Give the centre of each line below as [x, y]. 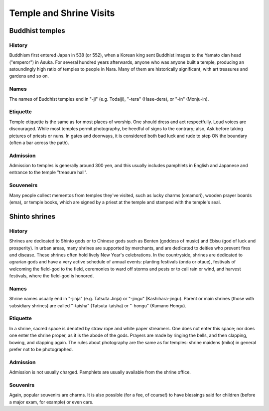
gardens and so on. [29, 76]
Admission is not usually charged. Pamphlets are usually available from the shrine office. [100, 372]
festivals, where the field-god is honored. [52, 276]
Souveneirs [23, 186]
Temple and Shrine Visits [62, 13]
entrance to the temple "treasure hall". [48, 173]
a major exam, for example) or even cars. [51, 402]
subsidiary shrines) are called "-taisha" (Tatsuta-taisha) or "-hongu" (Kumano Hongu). [98, 306]
